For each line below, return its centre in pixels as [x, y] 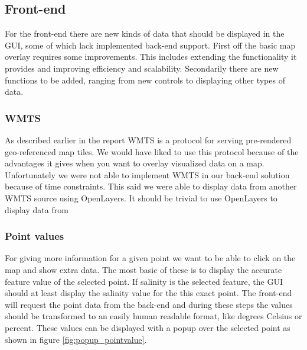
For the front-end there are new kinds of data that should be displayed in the [145, 33]
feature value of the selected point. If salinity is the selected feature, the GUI [144, 281]
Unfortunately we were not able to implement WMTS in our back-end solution [147, 174]
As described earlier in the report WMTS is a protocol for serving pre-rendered [148, 139]
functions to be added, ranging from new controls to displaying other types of [145, 80]
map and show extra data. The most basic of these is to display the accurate [143, 269]
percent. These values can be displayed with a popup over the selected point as [148, 327]
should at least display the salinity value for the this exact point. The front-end [148, 293]
